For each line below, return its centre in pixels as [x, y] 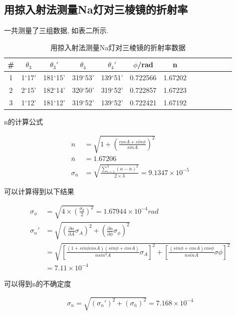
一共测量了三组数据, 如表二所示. [56, 30]
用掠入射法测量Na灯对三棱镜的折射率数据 [118, 47]
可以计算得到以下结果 [39, 191]
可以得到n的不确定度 [38, 283]
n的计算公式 [24, 122]
